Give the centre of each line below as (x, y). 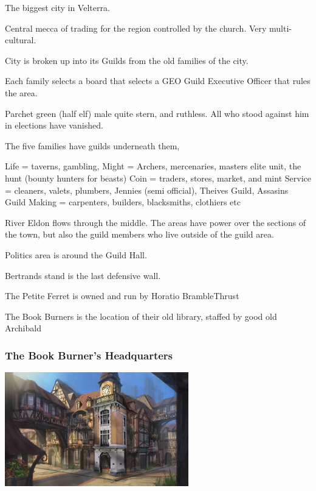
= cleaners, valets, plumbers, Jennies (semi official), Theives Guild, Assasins (147, 190)
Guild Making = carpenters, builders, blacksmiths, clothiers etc (123, 202)
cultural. (21, 40)
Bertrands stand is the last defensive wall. (83, 275)
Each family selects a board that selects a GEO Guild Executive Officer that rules (158, 81)
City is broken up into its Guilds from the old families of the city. (127, 60)
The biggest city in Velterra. (57, 7)
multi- (280, 28)
